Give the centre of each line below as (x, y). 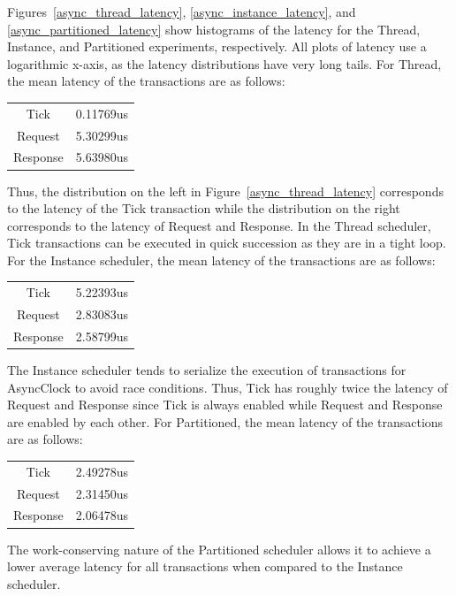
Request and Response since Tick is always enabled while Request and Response (225, 405)
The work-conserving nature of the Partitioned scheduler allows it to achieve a (219, 549)
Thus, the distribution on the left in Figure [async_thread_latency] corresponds (225, 191)
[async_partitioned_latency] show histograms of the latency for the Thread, (214, 29)
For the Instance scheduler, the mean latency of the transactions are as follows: (221, 260)
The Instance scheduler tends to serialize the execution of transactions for (207, 370)
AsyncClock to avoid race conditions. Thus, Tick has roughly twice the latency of (228, 387)
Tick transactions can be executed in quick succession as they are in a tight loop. (227, 243)
